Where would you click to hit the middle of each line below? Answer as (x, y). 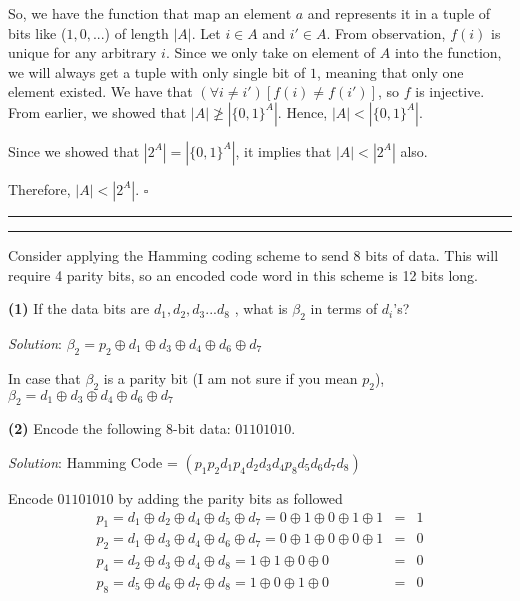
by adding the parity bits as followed (230, 497)
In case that (44, 377)
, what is (261, 308)
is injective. (450, 91)
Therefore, (39, 188)
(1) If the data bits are (79, 308)
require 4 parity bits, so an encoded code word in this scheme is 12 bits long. (243, 274)
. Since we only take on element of (270, 52)
